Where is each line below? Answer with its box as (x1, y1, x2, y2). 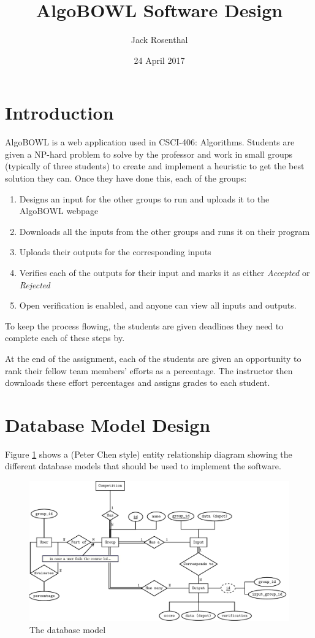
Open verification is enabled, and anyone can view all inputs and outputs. (19, 299, 297, 312)
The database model (29, 623, 106, 636)
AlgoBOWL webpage (19, 204, 99, 217)
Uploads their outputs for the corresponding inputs (19, 245, 211, 258)
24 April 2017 (134, 53, 185, 66)
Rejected (19, 278, 50, 291)
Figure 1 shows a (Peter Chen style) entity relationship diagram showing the (5, 447, 292, 460)
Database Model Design (5, 412, 211, 437)
